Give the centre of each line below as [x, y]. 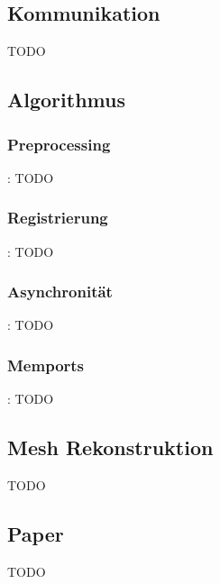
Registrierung [58, 218]
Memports [46, 365]
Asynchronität [60, 292]
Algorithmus [66, 100]
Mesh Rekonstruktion [110, 447]
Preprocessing [59, 144]
